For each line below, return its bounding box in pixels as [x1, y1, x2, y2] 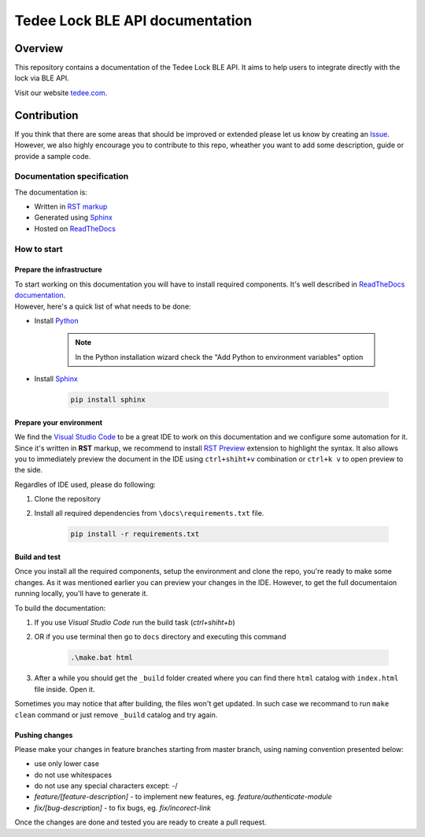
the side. [14, 465, 43, 475]
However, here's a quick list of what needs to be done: [14, 302, 192, 311]
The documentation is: [14, 187, 88, 197]
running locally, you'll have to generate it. [14, 589, 149, 598]
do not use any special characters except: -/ [34, 781, 178, 791]
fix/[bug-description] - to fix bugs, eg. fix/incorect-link [34, 803, 212, 813]
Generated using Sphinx [34, 213, 113, 222]
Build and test [14, 552, 61, 562]
